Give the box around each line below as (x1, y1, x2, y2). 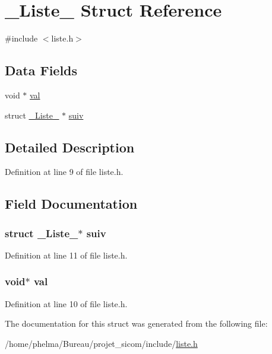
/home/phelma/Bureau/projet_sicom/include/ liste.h (5, 337, 198, 349)
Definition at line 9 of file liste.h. (5, 165, 124, 178)
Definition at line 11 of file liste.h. (5, 248, 128, 261)
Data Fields (5, 61, 78, 79)
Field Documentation (5, 194, 138, 213)
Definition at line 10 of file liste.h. (5, 297, 128, 310)
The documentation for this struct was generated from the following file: (5, 317, 268, 330)
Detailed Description (5, 138, 135, 156)
